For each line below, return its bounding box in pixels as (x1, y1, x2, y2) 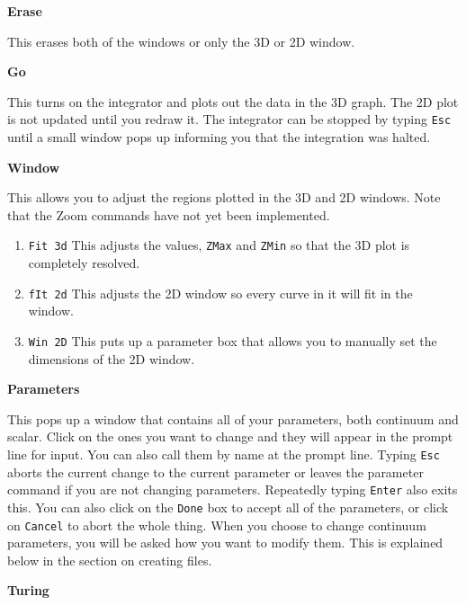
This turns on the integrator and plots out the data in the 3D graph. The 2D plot (7, 92, 459, 111)
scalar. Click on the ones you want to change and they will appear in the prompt (7, 427, 453, 446)
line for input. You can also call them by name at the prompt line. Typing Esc (7, 444, 440, 463)
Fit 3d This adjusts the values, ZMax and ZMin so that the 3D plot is (28, 236, 410, 254)
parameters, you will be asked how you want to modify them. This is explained (7, 533, 444, 552)
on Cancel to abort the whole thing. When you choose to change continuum (7, 515, 426, 534)
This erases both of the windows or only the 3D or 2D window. (7, 31, 355, 50)
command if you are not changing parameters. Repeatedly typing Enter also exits (7, 480, 458, 499)
